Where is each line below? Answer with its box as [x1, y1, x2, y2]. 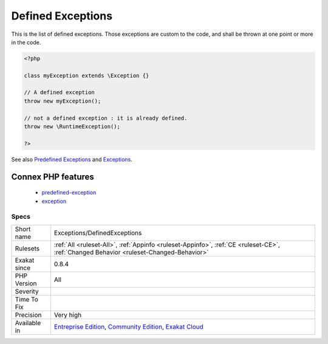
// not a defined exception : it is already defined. [24, 114, 188, 122]
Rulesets [15, 244, 39, 252]
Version [15, 279, 37, 287]
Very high [53, 311, 82, 319]
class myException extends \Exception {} [24, 72, 149, 79]
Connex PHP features [11, 171, 94, 182]
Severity [15, 287, 39, 295]
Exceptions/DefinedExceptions [53, 229, 142, 237]
